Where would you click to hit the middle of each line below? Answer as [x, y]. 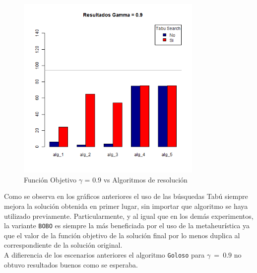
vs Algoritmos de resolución [145, 179]
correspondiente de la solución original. [63, 245]
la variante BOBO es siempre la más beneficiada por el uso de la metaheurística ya [127, 226]
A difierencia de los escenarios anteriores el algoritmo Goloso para [104, 255]
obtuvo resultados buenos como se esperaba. [71, 264]
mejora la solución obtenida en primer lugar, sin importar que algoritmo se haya [126, 206]
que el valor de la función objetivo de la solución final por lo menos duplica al [122, 235]
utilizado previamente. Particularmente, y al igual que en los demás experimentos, [129, 216]
